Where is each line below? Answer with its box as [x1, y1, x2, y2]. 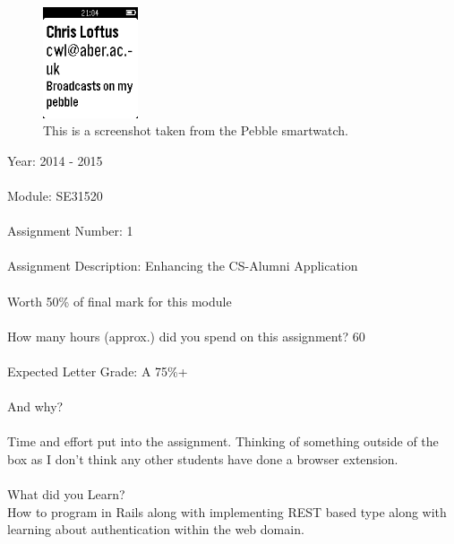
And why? [7, 397, 64, 416]
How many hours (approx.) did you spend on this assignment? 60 [7, 326, 365, 345]
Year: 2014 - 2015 [7, 151, 103, 169]
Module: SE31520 [7, 186, 103, 205]
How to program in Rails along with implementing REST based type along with [7, 502, 447, 521]
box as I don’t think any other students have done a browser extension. [7, 449, 398, 468]
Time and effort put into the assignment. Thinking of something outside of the [7, 432, 439, 451]
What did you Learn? [7, 485, 125, 504]
